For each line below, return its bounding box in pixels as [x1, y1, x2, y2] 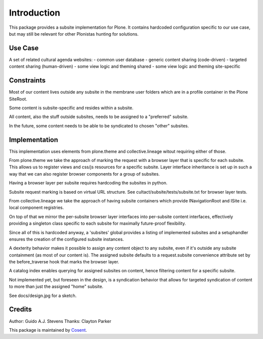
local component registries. [9, 205, 64, 211]
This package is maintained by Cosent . [9, 327, 87, 333]
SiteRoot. [9, 96, 28, 102]
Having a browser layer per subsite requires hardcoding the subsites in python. [9, 180, 168, 186]
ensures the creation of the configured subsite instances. [9, 236, 124, 242]
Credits [9, 305, 32, 314]
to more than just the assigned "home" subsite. [9, 283, 104, 290]
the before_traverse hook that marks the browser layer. [9, 259, 119, 265]
